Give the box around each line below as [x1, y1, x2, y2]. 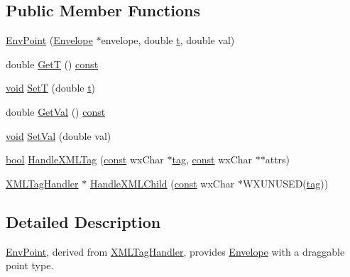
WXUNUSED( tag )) [242, 175, 329, 190]
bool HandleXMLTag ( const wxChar [6, 152, 164, 167]
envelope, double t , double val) [101, 33, 235, 48]
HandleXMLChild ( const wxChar [89, 175, 235, 190]
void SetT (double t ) [6, 80, 96, 95]
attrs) [265, 152, 290, 167]
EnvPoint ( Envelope [6, 33, 93, 48]
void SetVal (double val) [6, 128, 111, 143]
